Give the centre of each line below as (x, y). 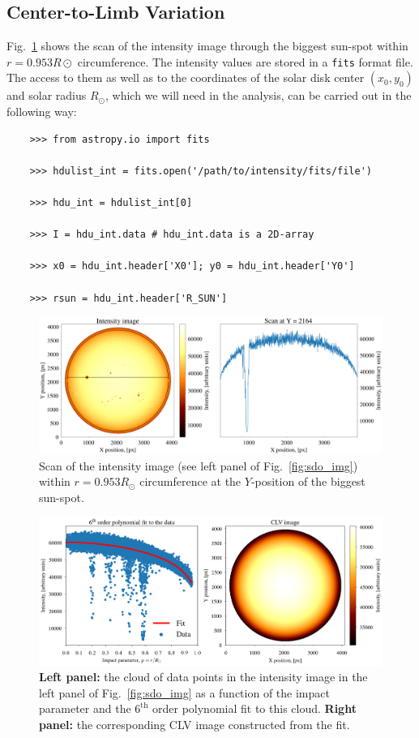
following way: (42, 112)
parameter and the (85, 708)
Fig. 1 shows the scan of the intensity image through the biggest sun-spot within (207, 46)
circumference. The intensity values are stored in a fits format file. (245, 61)
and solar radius (47, 95)
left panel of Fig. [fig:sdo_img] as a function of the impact (184, 692)
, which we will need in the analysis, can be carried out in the (258, 95)
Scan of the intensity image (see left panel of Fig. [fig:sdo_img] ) (199, 465)
